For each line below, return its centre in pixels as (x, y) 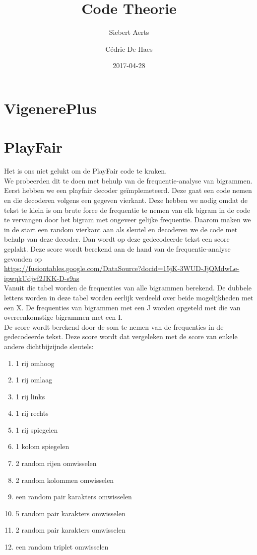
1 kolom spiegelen (42, 446)
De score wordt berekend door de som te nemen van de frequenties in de (114, 326)
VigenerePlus (50, 108)
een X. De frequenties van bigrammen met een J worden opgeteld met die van (122, 307)
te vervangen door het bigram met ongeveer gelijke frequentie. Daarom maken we (128, 220)
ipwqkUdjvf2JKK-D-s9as (42, 278)
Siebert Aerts (129, 32)
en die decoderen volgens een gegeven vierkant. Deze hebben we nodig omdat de (126, 200)
